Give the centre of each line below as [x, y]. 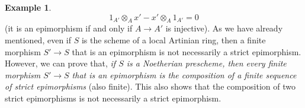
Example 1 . [28, 7]
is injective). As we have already [224, 28]
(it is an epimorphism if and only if [69, 28]
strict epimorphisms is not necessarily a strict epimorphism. [113, 98]
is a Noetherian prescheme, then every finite [206, 63]
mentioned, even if [38, 39]
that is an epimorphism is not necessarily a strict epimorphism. [187, 51]
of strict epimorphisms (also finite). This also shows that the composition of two [150, 86]
